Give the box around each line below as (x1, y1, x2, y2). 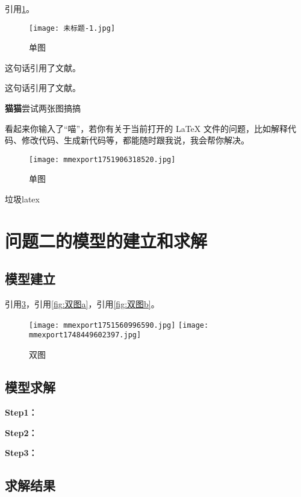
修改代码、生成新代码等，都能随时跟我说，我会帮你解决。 (21, 134, 249, 146)
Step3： (5, 446, 37, 459)
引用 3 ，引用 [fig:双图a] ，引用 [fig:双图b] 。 (5, 298, 160, 310)
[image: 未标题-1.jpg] (29, 23, 116, 33)
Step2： (5, 426, 37, 439)
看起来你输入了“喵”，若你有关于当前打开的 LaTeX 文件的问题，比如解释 (5, 122, 288, 134)
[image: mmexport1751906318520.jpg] (29, 155, 176, 164)
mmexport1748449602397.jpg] (29, 331, 141, 340)
